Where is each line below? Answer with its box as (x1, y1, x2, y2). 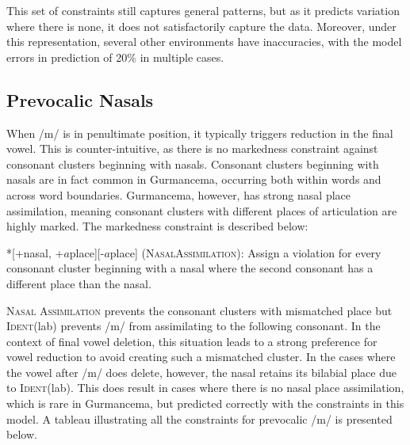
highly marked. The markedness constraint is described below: (6, 218, 308, 234)
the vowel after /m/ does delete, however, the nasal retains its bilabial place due (6, 363, 397, 380)
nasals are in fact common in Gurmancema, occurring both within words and (6, 171, 381, 188)
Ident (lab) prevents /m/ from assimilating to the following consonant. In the (6, 318, 381, 334)
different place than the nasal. (6, 275, 151, 291)
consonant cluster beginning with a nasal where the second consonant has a (6, 260, 374, 276)
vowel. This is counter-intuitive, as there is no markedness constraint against (6, 140, 378, 157)
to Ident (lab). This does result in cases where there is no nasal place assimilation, (6, 379, 404, 396)
